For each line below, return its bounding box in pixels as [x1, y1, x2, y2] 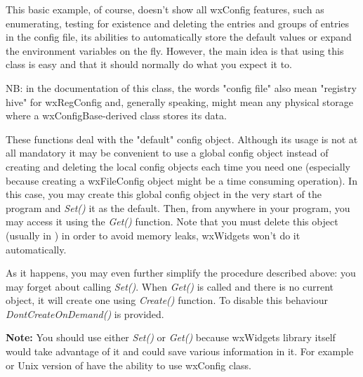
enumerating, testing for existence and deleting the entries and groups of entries [6, 15, 350, 30]
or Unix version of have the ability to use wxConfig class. [6, 357, 251, 372]
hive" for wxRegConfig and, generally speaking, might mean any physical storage [6, 94, 354, 109]
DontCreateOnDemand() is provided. [6, 306, 164, 321]
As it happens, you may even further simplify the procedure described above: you [6, 265, 356, 280]
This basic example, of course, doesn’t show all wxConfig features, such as [6, 2, 324, 16]
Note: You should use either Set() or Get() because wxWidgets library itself [6, 330, 336, 345]
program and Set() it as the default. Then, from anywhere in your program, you [6, 200, 350, 215]
